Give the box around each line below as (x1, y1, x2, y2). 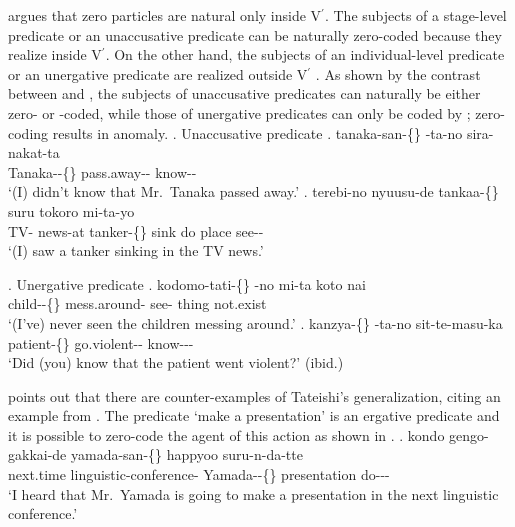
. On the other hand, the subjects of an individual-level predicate (105, 44, 505, 65)
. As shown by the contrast (315, 63, 481, 84)
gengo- (449, 424, 489, 445)
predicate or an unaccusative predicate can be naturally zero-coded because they (8, 24, 502, 45)
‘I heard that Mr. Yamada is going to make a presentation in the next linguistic (8, 483, 499, 504)
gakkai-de (8, 444, 67, 465)
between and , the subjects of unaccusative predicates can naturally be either (8, 83, 481, 104)
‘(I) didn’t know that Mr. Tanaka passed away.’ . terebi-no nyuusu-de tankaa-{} (8, 181, 499, 202)
